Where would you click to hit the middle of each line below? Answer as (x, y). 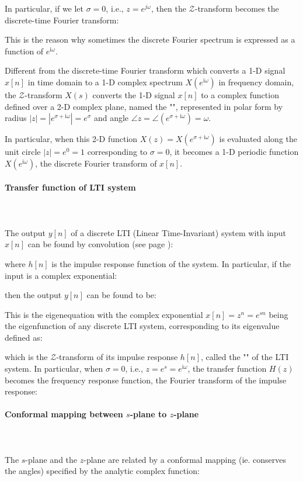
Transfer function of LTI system (70, 187)
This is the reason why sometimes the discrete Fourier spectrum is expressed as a (150, 39)
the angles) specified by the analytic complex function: (102, 471)
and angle (111, 118)
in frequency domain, (256, 82)
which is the (26, 357)
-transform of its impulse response (117, 357)
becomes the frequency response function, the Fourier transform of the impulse (146, 380)
